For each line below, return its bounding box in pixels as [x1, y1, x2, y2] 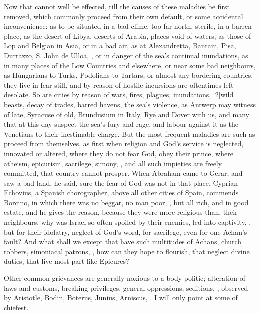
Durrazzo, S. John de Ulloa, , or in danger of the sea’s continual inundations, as [4, 50, 248, 60]
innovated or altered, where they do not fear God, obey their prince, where [4, 148, 233, 158]
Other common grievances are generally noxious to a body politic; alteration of [4, 273, 245, 283]
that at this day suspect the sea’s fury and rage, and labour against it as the [4, 119, 238, 129]
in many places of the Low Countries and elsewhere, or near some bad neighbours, [4, 60, 256, 70]
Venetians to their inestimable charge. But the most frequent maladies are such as [4, 128, 255, 139]
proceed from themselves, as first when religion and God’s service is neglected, [4, 138, 244, 149]
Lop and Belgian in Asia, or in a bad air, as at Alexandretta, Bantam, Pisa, [4, 40, 236, 51]
